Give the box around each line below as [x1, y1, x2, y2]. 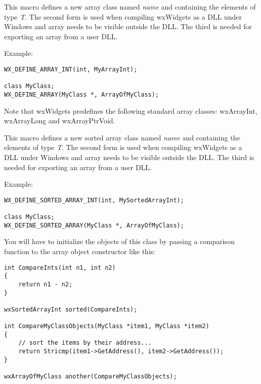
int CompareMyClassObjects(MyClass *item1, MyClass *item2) [4, 323, 210, 330]
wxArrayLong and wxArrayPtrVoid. [4, 115, 115, 126]
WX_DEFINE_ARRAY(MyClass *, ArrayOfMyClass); [4, 91, 159, 98]
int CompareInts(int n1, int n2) [4, 264, 116, 271]
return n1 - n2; [18, 280, 73, 288]
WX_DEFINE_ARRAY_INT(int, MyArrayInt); [4, 65, 137, 73]
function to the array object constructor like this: [4, 246, 155, 256]
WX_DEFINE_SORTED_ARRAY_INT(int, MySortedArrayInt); [4, 196, 184, 204]
